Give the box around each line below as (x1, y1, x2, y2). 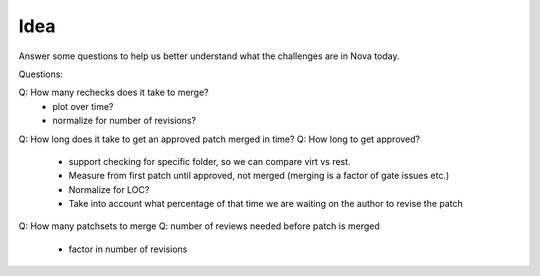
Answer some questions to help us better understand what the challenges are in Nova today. (18, 50, 400, 62)
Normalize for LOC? (68, 183, 150, 195)
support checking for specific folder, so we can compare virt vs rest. (68, 155, 351, 167)
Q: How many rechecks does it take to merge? (18, 86, 209, 99)
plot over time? (52, 100, 114, 112)
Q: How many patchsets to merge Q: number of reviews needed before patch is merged (18, 220, 380, 232)
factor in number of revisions (68, 243, 188, 255)
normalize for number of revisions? (52, 115, 197, 127)
